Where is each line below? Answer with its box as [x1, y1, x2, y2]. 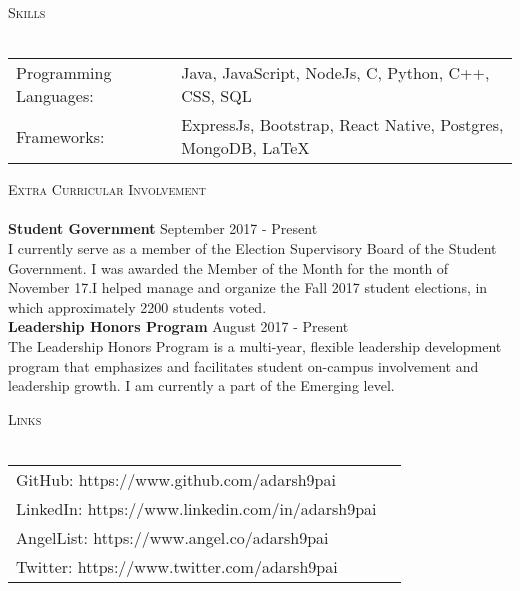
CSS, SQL [181, 84, 252, 108]
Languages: [16, 84, 94, 108]
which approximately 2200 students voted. [8, 296, 267, 317]
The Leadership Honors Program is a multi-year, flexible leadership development [8, 335, 502, 356]
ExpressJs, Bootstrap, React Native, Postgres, [181, 113, 504, 137]
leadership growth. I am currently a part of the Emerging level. [8, 375, 395, 396]
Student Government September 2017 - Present [8, 218, 318, 239]
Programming [16, 61, 112, 85]
